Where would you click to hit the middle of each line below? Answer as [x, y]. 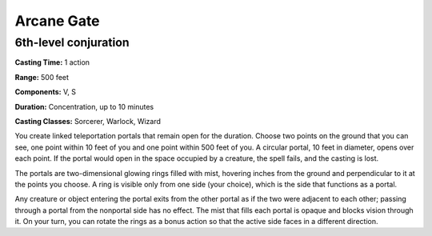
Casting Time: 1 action [52, 62]
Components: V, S [45, 92]
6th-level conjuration [72, 42]
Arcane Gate [57, 21]
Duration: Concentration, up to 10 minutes [84, 106]
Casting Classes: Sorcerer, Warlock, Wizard [88, 121]
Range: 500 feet [42, 77]
